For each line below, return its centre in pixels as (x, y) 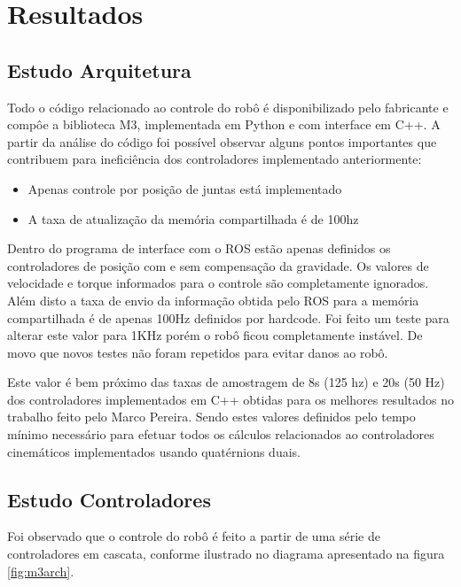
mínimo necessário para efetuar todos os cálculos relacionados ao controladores (221, 434)
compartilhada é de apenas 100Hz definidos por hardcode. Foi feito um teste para (228, 317)
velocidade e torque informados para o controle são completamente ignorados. (218, 283)
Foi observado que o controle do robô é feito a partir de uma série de (194, 536)
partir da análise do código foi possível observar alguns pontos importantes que (222, 141)
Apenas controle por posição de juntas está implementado (185, 188)
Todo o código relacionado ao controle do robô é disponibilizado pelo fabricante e (228, 107)
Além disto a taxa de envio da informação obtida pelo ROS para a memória (213, 300)
